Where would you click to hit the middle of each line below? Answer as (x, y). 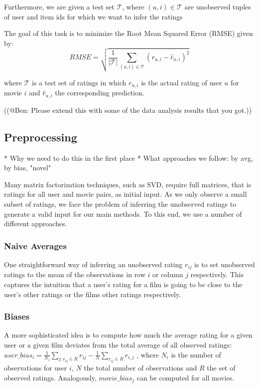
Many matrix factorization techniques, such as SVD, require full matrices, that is (128, 184)
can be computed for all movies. (186, 377)
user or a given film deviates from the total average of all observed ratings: (118, 344)
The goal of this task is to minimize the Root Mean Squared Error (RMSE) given (129, 33)
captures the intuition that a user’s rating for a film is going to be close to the (123, 284)
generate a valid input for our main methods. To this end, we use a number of (123, 213)
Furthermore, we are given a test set (59, 6)
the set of (221, 368)
